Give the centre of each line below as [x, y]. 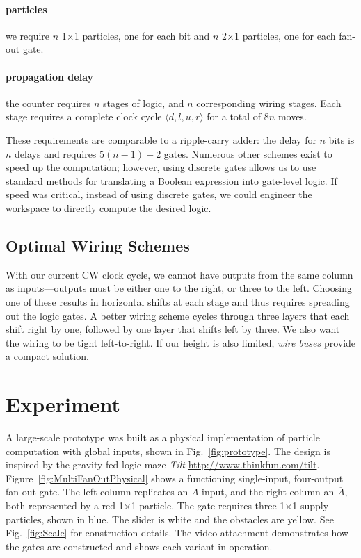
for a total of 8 [238, 116]
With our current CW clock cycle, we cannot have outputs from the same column [179, 274]
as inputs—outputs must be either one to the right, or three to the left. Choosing [179, 288]
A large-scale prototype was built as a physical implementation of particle [163, 437]
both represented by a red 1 [65, 505]
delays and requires [56, 153]
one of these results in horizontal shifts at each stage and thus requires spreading [178, 301]
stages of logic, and [144, 102]
